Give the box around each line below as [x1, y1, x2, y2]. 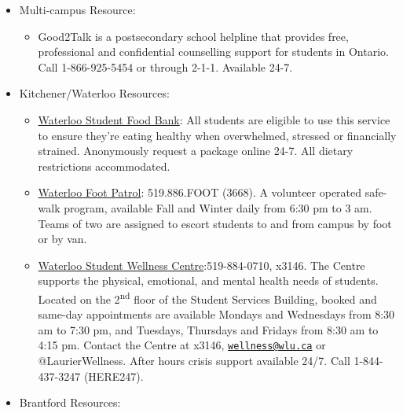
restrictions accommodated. [38, 157, 170, 174]
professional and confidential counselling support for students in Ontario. [38, 43, 389, 60]
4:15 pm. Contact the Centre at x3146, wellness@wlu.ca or [38, 337, 326, 353]
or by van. [38, 230, 87, 247]
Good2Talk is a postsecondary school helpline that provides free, [38, 28, 349, 44]
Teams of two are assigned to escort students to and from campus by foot [38, 215, 392, 231]
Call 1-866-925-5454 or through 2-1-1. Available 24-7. [38, 58, 293, 75]
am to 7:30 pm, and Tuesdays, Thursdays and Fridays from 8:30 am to [38, 321, 379, 337]
